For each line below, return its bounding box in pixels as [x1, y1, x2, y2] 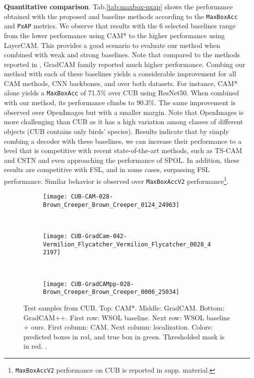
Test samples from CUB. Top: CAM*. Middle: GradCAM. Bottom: [23, 302, 225, 312]
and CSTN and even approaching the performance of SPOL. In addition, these [4, 155, 240, 165]
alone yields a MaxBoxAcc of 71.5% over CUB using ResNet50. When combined [4, 88, 239, 98]
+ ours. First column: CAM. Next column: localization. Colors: [23, 322, 213, 332]
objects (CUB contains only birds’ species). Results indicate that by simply [4, 126, 229, 136]
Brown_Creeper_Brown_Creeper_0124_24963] [43, 201, 180, 208]
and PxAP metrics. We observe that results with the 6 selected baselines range [4, 21, 236, 31]
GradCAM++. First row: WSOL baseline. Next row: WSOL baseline [23, 312, 231, 322]
